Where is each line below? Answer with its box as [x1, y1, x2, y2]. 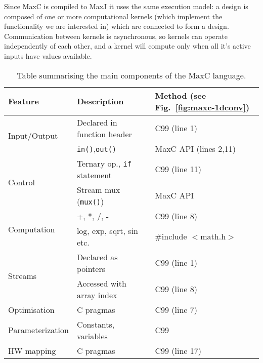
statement [76, 169, 112, 181]
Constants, [76, 318, 115, 330]
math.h [200, 230, 226, 243]
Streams [8, 270, 37, 282]
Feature [8, 95, 39, 107]
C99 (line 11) [155, 163, 202, 175]
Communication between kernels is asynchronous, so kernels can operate [4, 30, 228, 41]
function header [76, 128, 132, 140]
